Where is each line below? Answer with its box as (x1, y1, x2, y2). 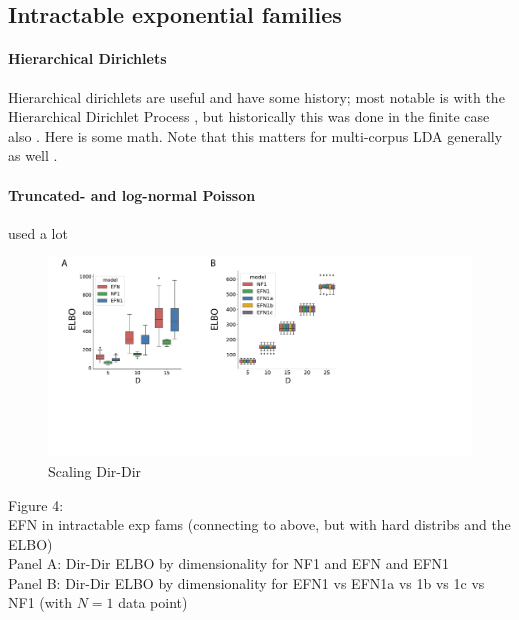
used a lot (8, 222, 68, 243)
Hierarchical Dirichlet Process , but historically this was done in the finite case (8, 106, 490, 127)
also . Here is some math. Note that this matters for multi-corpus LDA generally (8, 125, 503, 146)
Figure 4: (8, 494, 64, 515)
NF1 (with (8, 592, 72, 613)
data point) (118, 592, 188, 613)
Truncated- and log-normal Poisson (8, 184, 256, 205)
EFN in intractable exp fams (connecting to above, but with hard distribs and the (8, 514, 511, 535)
